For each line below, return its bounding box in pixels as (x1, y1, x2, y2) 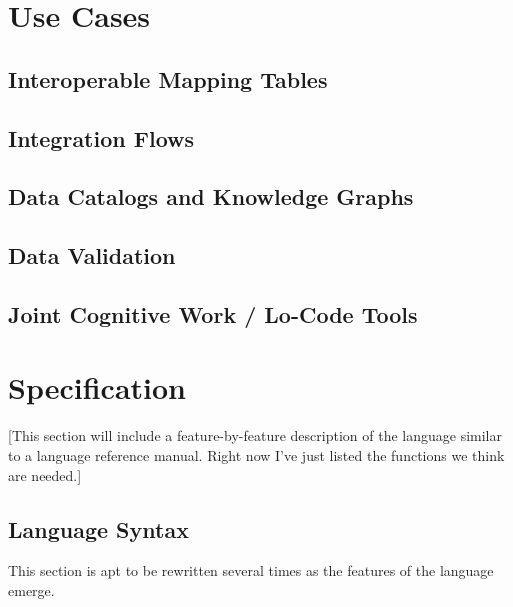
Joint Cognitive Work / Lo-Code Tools (8, 298, 418, 329)
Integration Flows (8, 122, 195, 153)
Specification (8, 367, 186, 408)
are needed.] (8, 464, 82, 485)
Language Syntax (8, 513, 189, 544)
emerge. (8, 579, 55, 600)
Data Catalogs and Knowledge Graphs (8, 181, 414, 212)
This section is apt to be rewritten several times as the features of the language (8, 560, 494, 581)
